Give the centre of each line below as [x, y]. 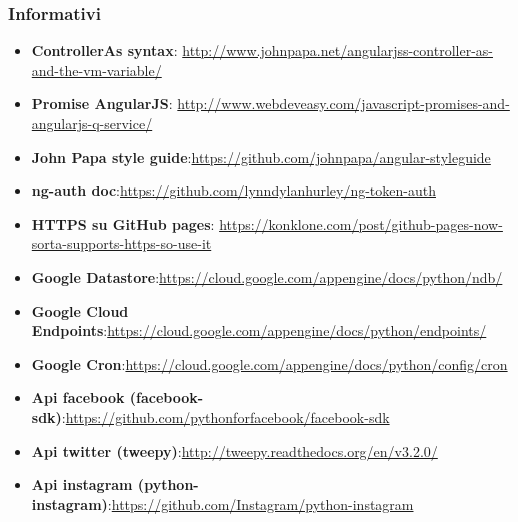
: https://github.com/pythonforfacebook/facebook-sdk [225, 416]
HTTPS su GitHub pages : [123, 223]
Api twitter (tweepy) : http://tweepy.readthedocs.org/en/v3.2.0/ [234, 450]
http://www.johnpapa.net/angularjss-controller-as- [337, 50]
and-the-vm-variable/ [96, 69]
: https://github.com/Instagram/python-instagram [260, 503]
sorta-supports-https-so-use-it [121, 243]
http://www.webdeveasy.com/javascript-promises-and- [343, 103]
